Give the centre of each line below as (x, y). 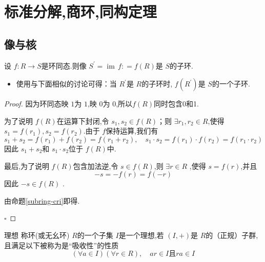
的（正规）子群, (232, 235)
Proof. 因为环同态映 (36, 104)
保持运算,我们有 (132, 131)
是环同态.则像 (64, 65)
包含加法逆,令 (96, 166)
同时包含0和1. (176, 104)
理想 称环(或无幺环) (37, 235)
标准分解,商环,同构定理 (80, 12)
